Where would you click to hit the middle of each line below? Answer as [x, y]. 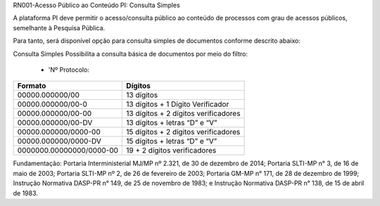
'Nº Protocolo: [69, 70]
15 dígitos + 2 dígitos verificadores [183, 132]
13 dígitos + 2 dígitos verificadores [183, 114]
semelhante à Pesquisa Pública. [59, 27]
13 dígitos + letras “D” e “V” [172, 123]
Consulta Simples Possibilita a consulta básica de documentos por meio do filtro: [130, 53]
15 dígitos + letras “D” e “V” [172, 141]
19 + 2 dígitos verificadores [171, 150]
